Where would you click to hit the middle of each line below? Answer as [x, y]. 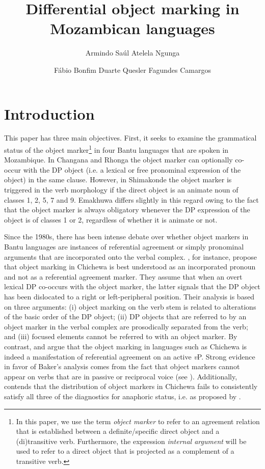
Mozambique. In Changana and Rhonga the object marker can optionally [118, 160]
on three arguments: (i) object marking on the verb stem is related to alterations [130, 306]
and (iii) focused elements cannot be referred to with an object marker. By [121, 336]
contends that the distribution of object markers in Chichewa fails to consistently [131, 386]
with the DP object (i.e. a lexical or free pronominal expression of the [132, 169]
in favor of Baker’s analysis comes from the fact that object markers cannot [122, 366]
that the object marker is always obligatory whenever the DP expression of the [127, 210]
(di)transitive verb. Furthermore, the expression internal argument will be [131, 441]
